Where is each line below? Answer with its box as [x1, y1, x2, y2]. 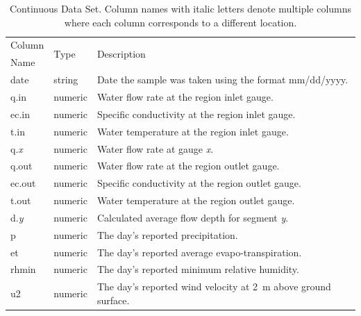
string [53, 72, 78, 87]
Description [96, 46, 146, 60]
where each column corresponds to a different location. [64, 15, 297, 29]
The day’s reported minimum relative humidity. [96, 262, 299, 276]
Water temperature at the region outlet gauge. [96, 193, 295, 208]
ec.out [10, 176, 36, 190]
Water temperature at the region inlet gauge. [96, 124, 289, 138]
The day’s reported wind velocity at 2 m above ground [96, 279, 331, 294]
